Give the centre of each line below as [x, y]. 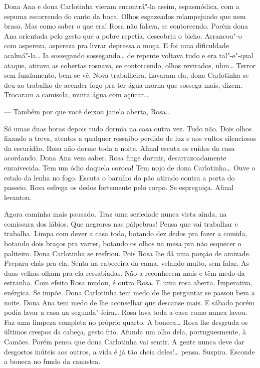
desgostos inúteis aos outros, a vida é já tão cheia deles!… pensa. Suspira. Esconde [129, 351]
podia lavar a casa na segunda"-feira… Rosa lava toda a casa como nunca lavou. [126, 312]
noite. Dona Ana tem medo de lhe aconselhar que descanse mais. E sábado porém [129, 302]
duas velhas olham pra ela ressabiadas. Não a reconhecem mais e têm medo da [124, 272]
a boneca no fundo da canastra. [52, 361]
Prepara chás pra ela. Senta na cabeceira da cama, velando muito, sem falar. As [127, 263]
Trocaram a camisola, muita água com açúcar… [76, 95]
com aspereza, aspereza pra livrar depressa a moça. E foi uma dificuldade [117, 45]
